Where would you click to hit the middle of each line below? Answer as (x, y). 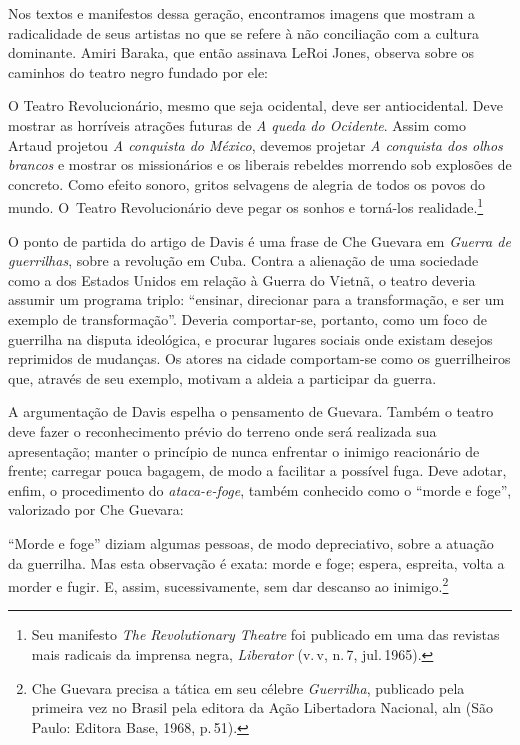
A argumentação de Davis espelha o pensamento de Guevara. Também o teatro (251, 411)
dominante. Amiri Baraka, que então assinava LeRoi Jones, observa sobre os (241, 52)
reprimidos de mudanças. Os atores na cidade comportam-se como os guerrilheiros (259, 358)
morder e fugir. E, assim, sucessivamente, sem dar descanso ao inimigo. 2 (228, 584)
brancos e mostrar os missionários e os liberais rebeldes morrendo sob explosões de (260, 164)
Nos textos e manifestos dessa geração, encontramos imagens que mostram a (241, 13)
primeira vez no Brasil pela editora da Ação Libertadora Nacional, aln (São (262, 707)
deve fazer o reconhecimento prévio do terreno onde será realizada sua (222, 430)
